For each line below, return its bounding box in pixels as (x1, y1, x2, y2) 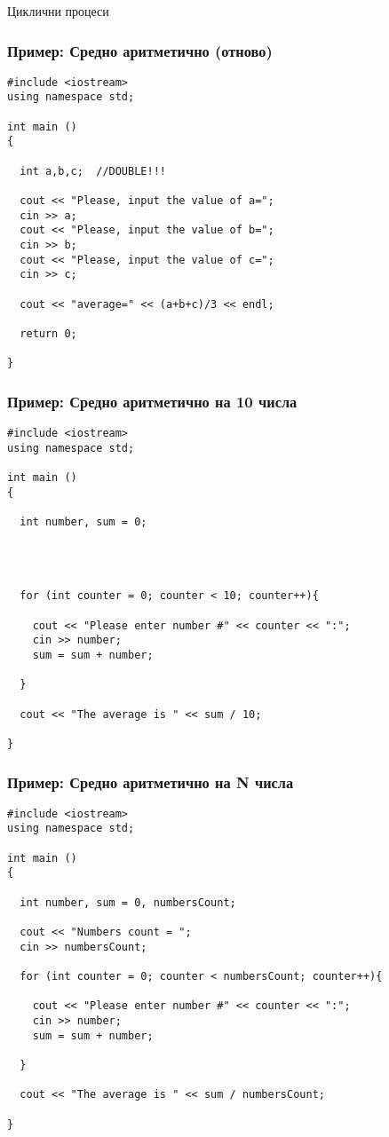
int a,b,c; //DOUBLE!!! (20, 164, 166, 178)
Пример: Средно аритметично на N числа (7, 770, 294, 793)
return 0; (20, 327, 77, 340)
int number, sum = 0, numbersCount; (20, 896, 236, 909)
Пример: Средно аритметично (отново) (7, 39, 273, 61)
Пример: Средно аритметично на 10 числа (7, 390, 298, 412)
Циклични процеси (7, 2, 109, 20)
